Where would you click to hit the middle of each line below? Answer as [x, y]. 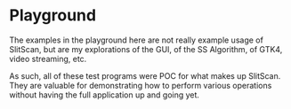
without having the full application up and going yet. [105, 95]
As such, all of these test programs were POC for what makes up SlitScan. [145, 75]
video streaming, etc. [48, 58]
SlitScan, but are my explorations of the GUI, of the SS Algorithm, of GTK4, [146, 49]
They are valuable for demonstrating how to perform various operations [141, 85]
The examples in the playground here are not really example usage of [137, 40]
